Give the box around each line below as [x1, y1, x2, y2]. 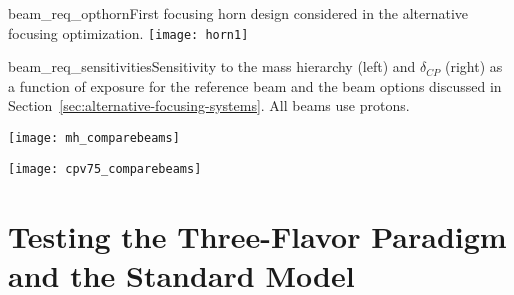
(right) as [445, 56, 503, 77]
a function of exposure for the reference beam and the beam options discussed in [8, 75, 502, 96]
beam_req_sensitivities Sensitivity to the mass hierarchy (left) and [8, 56, 416, 77]
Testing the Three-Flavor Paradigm [8, 215, 507, 256]
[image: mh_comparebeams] [8, 131, 180, 146]
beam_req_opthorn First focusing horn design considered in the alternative [8, 3, 469, 23]
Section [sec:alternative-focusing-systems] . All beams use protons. [8, 95, 410, 116]
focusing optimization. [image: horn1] [8, 22, 249, 43]
